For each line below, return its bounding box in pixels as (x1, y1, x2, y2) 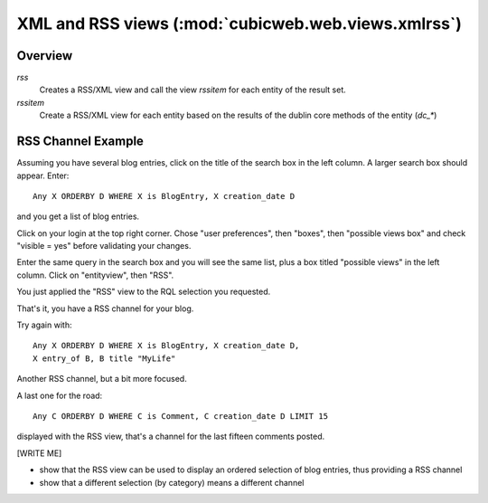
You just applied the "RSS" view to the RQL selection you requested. (16, 286, 271, 298)
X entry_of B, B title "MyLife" (33, 353, 176, 364)
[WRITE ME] (16, 448, 62, 459)
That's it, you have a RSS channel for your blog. (16, 303, 194, 314)
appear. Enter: (16, 170, 70, 181)
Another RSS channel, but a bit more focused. (16, 374, 187, 384)
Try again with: (16, 319, 72, 330)
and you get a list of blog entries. (16, 211, 140, 222)
